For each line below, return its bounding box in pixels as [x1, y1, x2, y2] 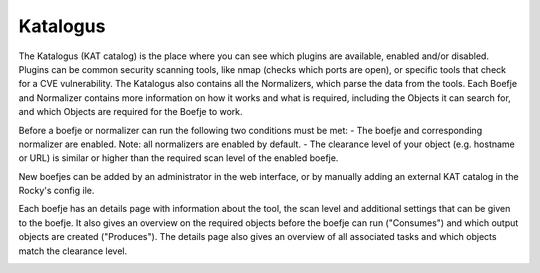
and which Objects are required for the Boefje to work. [18, 106, 244, 118]
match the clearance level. [18, 245, 128, 257]
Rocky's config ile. [18, 185, 95, 197]
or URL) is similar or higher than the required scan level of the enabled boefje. [18, 152, 339, 164]
